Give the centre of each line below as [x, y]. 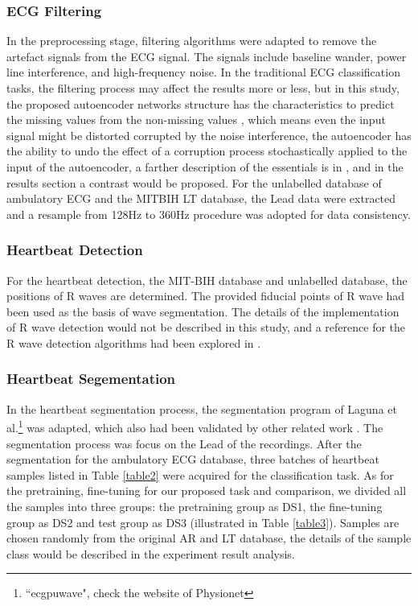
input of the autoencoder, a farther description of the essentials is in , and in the [205, 166]
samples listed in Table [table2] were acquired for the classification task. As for [200, 474]
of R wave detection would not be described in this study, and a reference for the [206, 327]
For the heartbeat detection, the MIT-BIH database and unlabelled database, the [207, 280]
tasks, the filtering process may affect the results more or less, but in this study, [203, 88]
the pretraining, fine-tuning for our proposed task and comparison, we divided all [207, 491]
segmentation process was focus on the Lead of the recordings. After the [184, 443]
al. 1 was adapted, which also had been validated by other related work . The [195, 426]
